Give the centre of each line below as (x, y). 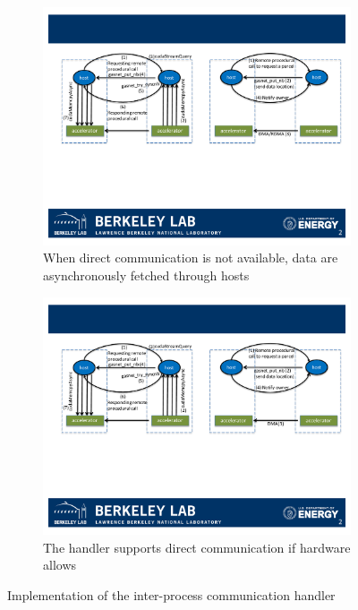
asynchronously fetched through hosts (146, 275)
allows (60, 565)
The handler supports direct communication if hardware (197, 547)
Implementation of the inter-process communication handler (171, 595)
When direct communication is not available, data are (191, 258)
